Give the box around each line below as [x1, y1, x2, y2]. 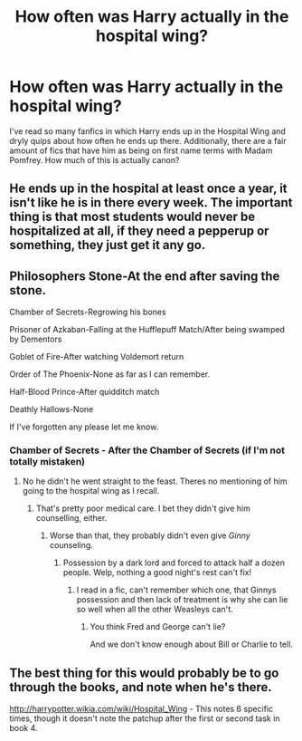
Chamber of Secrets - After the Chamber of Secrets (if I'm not [9, 444, 285, 457]
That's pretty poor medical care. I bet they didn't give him [35, 503, 250, 514]
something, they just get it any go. [9, 237, 206, 253]
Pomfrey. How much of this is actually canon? [9, 154, 180, 165]
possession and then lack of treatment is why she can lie [76, 594, 288, 605]
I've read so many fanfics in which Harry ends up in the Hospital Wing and [9, 125, 287, 137]
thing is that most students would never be [9, 209, 256, 225]
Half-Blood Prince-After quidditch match [9, 387, 160, 398]
